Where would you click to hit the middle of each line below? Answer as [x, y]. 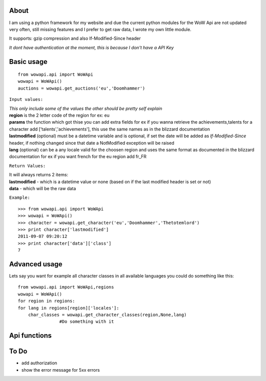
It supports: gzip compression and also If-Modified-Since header [75, 38]
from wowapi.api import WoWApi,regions [66, 287]
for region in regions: [47, 301]
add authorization [39, 363]
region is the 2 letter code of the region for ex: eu [59, 115]
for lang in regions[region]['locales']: [68, 308]
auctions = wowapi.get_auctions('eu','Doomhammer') [82, 88]
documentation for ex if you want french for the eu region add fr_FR [78, 157]
